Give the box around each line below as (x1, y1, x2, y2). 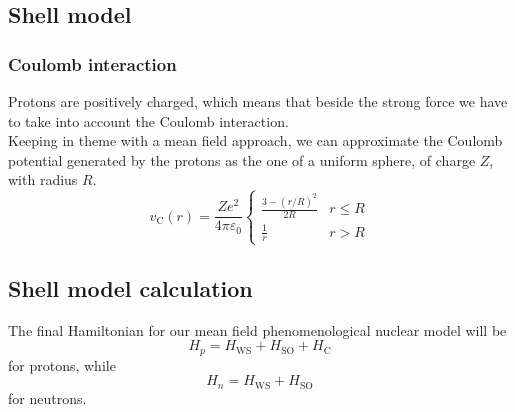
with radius (8, 169, 78, 190)
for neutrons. (8, 387, 87, 408)
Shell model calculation (8, 272, 253, 303)
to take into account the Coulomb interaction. (8, 110, 289, 131)
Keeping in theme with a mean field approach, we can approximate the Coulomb (8, 130, 503, 151)
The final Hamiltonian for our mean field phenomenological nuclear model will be (8, 319, 507, 340)
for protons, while (8, 354, 116, 375)
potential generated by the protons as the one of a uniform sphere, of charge (8, 149, 476, 170)
